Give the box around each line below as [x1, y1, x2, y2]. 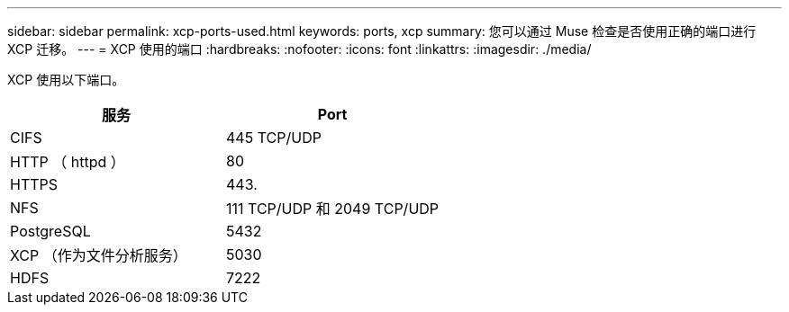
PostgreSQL [10, 222, 91, 240]
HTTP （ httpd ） [10, 153, 125, 171]
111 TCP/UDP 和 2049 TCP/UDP [226, 200, 440, 218]
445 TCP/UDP [226, 129, 322, 147]
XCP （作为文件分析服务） [10, 246, 187, 264]
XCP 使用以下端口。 [7, 72, 125, 87]
